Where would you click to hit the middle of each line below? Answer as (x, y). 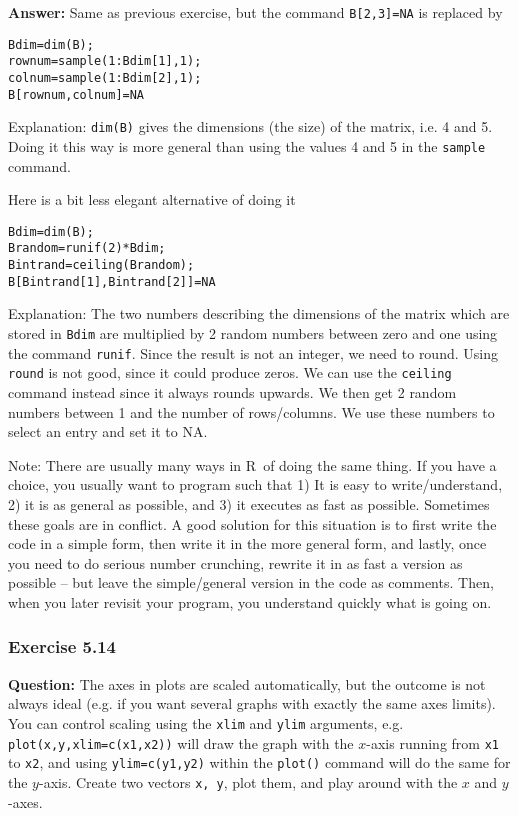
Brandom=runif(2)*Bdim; (87, 248)
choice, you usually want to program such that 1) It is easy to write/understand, (255, 484)
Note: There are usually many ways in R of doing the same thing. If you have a (252, 464)
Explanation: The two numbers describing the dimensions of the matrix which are (259, 313)
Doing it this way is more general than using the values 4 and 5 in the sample (247, 145)
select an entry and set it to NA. (108, 431)
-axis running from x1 (432, 742)
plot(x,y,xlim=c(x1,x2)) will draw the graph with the (181, 742)
